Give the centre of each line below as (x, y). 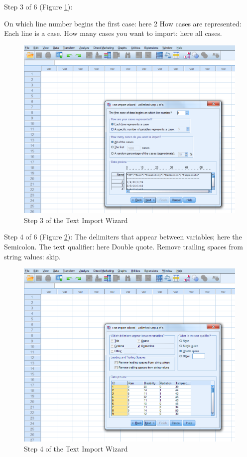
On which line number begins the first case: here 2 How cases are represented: (123, 23)
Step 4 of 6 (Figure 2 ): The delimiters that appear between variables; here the (123, 237)
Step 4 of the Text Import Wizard (76, 448)
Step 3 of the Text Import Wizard (76, 220)
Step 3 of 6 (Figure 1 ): (38, 6)
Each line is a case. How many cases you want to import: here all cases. (113, 33)
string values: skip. (32, 256)
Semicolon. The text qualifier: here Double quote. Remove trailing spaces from (123, 247)
